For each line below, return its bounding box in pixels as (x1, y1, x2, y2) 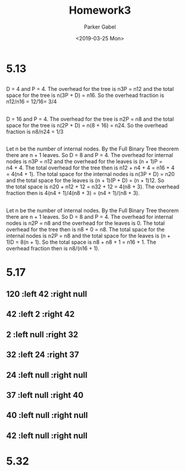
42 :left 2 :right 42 (6, 309, 75, 319)
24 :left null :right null (6, 370, 87, 380)
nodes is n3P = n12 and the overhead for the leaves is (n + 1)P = (6, 158, 163, 165)
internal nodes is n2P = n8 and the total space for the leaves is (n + (6, 232, 171, 239)
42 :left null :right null (6, 431, 88, 441)
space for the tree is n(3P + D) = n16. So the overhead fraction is (6, 92, 165, 99)
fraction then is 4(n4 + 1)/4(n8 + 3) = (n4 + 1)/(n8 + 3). (6, 190, 140, 197)
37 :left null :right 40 (6, 390, 84, 400)
